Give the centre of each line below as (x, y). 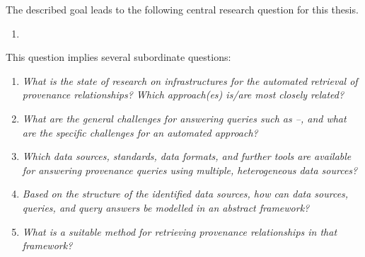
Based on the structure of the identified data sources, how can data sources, (185, 194)
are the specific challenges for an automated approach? (140, 132)
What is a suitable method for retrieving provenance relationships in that (180, 231)
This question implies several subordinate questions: (118, 57)
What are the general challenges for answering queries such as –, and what (184, 118)
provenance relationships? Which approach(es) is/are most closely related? (183, 95)
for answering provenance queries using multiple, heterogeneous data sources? (190, 170)
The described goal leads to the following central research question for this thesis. (182, 9)
